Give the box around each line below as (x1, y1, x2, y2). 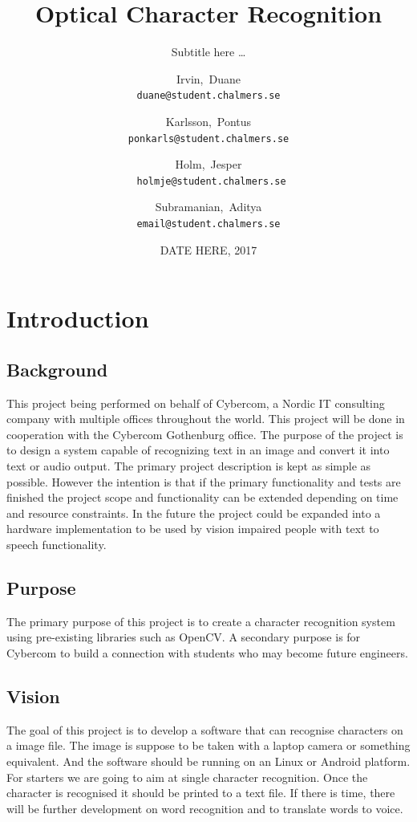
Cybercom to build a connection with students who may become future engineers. (6, 645, 408, 661)
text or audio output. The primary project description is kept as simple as (6, 458, 371, 474)
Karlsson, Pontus (165, 112, 252, 129)
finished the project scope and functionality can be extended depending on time (6, 489, 399, 506)
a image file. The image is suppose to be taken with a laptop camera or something (6, 737, 411, 754)
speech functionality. (6, 536, 107, 553)
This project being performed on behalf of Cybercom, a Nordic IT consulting (6, 394, 385, 411)
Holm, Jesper (175, 156, 242, 173)
